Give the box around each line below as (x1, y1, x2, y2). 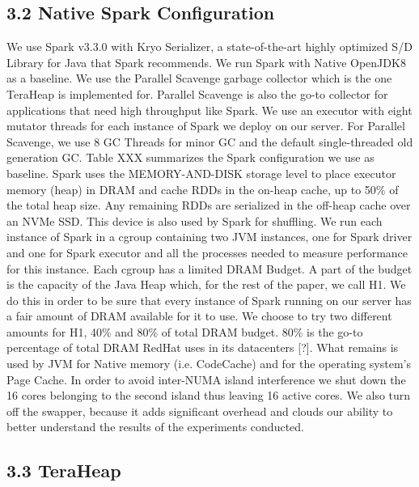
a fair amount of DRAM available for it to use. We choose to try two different (6, 307, 392, 324)
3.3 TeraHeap (6, 458, 121, 483)
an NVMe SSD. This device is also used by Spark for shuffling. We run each (6, 212, 383, 229)
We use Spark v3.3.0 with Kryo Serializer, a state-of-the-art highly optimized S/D (6, 38, 413, 55)
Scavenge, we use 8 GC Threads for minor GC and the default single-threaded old (6, 133, 413, 150)
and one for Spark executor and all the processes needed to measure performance (6, 243, 408, 260)
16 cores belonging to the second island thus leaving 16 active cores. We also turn (6, 387, 411, 404)
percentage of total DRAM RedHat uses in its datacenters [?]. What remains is (6, 339, 399, 356)
